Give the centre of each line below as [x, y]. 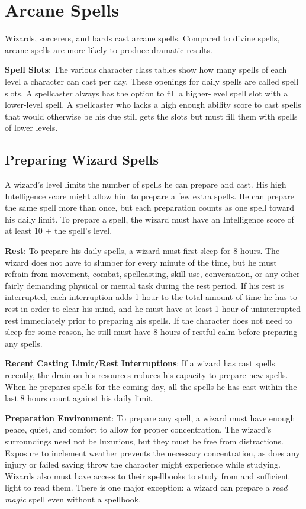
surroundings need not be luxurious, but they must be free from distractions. [144, 441]
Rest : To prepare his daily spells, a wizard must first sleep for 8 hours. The [142, 251]
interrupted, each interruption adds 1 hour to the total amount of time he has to [151, 297]
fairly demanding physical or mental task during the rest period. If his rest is [144, 285]
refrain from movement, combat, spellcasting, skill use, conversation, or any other [152, 274]
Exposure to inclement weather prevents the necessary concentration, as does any [152, 452]
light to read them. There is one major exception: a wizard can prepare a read [146, 487]
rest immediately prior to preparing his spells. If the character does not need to [149, 320]
